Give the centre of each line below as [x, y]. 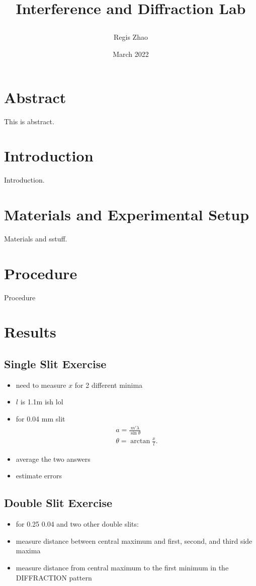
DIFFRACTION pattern [54, 577]
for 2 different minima [109, 385]
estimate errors [39, 476]
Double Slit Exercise [58, 503]
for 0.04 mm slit [40, 419]
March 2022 [131, 54]
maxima [28, 551]
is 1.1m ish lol [42, 402]
